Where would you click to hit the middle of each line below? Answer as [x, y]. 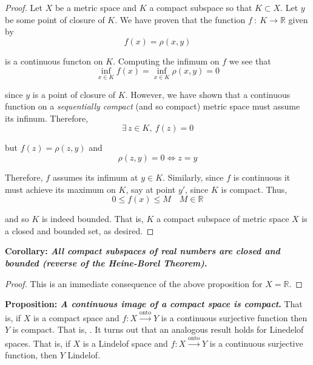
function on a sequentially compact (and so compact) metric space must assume [153, 106]
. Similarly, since [193, 177]
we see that [250, 61]
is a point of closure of [74, 94]
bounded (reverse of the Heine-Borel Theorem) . [106, 262]
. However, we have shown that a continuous [208, 94]
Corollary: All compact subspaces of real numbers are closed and [143, 251]
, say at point [151, 189]
